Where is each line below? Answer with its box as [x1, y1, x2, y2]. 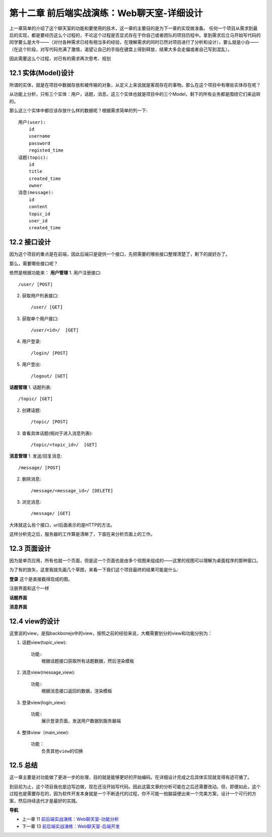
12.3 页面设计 [9, 544, 51, 553]
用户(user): [18, 119, 46, 125]
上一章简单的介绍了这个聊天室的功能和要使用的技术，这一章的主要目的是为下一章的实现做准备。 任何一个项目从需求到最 [9, 25, 258, 31]
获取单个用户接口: [22, 315, 59, 321]
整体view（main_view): [22, 729, 70, 735]
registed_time [28, 148, 64, 153]
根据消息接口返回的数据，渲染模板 [41, 688, 112, 694]
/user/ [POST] [18, 281, 53, 287]
